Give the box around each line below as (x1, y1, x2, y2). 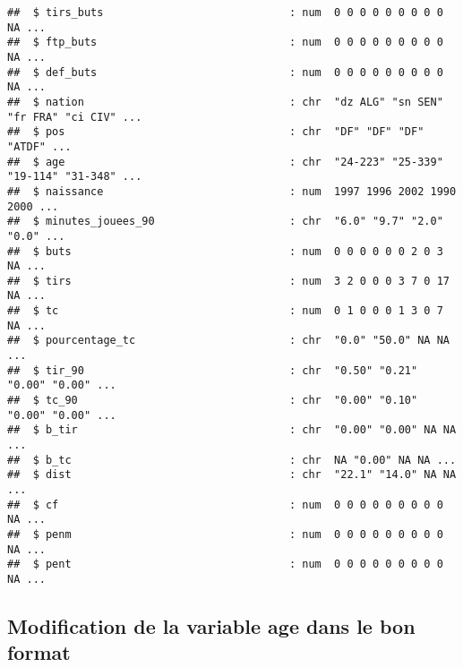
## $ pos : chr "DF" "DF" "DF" (7, 125, 424, 139)
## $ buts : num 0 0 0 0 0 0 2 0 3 (7, 244, 443, 258)
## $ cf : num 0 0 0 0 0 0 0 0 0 (7, 498, 443, 511)
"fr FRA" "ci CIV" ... (7, 110, 142, 124)
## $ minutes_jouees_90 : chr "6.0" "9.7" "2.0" (7, 215, 443, 228)
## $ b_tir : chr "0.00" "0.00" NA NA (7, 423, 457, 437)
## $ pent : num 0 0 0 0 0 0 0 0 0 (7, 558, 443, 571)
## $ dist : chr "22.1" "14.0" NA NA (7, 468, 457, 482)
